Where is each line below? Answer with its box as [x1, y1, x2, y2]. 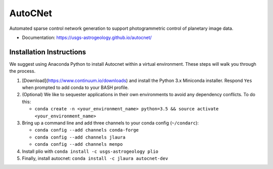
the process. [9, 68, 35, 74]
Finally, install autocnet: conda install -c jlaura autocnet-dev [22, 155, 168, 161]
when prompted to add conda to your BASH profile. [22, 85, 129, 91]
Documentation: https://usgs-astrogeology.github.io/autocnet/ [22, 34, 152, 40]
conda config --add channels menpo [34, 142, 123, 147]
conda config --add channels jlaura [34, 134, 126, 140]
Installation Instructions [9, 48, 86, 56]
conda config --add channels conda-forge [34, 127, 139, 133]
